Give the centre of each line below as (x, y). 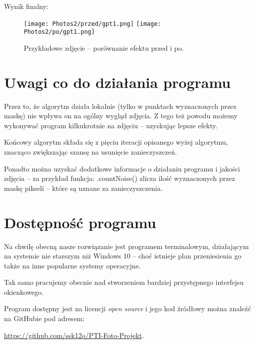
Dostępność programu (80, 222)
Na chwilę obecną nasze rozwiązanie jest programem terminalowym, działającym (127, 246)
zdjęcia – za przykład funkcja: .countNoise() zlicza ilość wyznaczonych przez (120, 178)
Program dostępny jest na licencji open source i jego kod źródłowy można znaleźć (127, 308)
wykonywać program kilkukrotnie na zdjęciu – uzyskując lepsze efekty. (111, 125)
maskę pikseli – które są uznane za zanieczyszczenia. (83, 188)
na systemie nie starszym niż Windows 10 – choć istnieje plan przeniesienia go (123, 256)
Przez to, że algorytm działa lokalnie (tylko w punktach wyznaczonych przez (120, 106)
